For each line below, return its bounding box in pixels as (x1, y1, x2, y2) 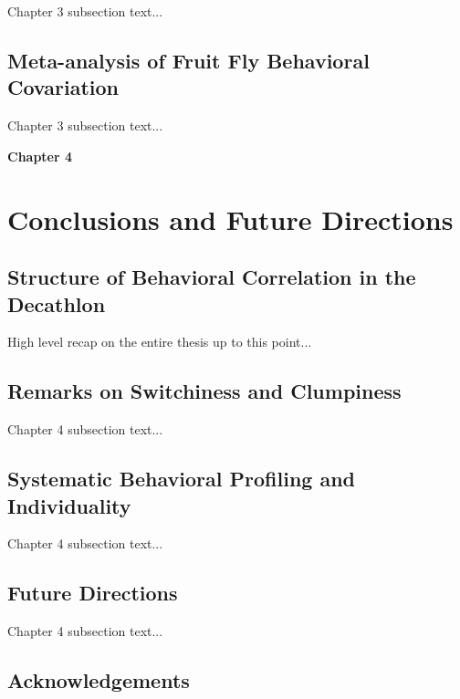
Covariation (7, 73, 119, 101)
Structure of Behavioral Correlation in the (7, 263, 416, 291)
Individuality (7, 491, 131, 519)
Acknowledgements (7, 666, 190, 694)
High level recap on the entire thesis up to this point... (7, 332, 312, 351)
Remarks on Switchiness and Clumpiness (7, 377, 402, 405)
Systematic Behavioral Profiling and (7, 464, 356, 493)
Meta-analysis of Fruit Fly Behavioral (7, 46, 370, 74)
